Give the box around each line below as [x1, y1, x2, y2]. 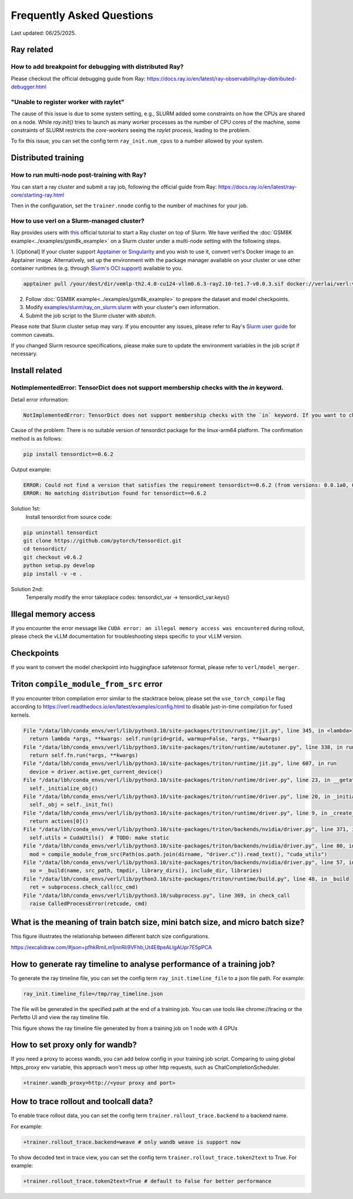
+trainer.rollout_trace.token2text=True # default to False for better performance [23, 1178, 272, 1185]
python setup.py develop [23, 562, 95, 569]
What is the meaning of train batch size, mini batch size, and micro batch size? [11, 918, 305, 928]
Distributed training [11, 153, 85, 163]
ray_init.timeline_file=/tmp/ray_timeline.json [23, 990, 163, 997]
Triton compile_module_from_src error [11, 679, 163, 689]
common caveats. [11, 331, 54, 338]
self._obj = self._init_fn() [29, 801, 114, 808]
